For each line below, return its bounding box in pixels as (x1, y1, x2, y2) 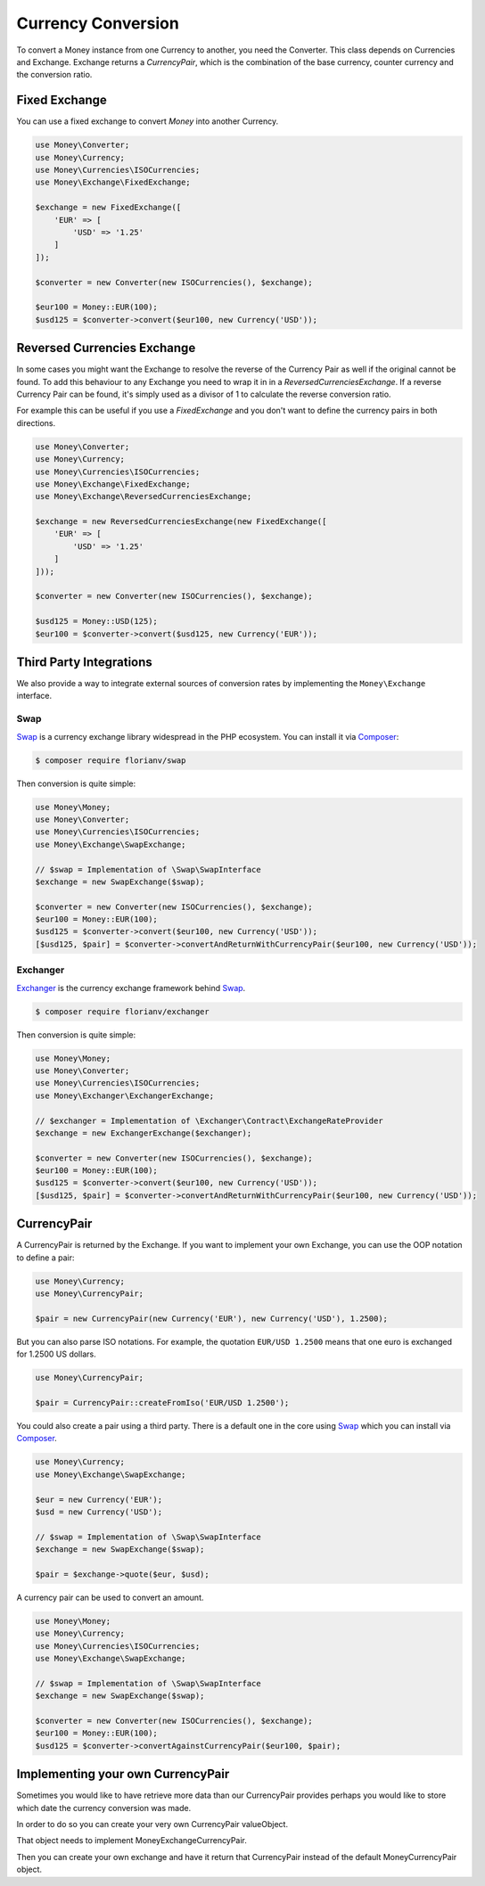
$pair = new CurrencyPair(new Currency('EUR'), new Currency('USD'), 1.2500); (35, 1313, 388, 1324)
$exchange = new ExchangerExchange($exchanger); (35, 1127, 252, 1138)
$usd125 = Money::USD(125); (35, 616, 158, 627)
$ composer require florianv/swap (35, 755, 186, 766)
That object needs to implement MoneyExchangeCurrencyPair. (16, 1835, 247, 1846)
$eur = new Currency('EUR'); (35, 1494, 163, 1505)
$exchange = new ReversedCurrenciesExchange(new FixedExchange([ (35, 517, 327, 527)
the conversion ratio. (16, 70, 93, 80)
